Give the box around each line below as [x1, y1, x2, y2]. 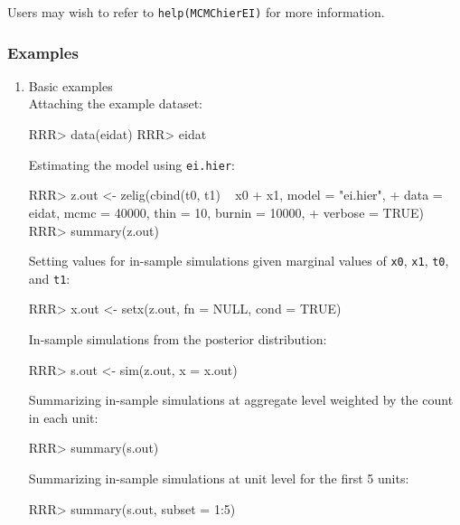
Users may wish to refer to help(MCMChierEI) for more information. [7, 3, 385, 21]
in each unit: [28, 408, 99, 427]
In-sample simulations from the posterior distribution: [28, 330, 327, 348]
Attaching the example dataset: [28, 94, 202, 113]
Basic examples [28, 76, 113, 95]
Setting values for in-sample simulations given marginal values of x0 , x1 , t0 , [28, 251, 449, 270]
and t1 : [28, 268, 70, 287]
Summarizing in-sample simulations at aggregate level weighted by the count [28, 390, 454, 409]
